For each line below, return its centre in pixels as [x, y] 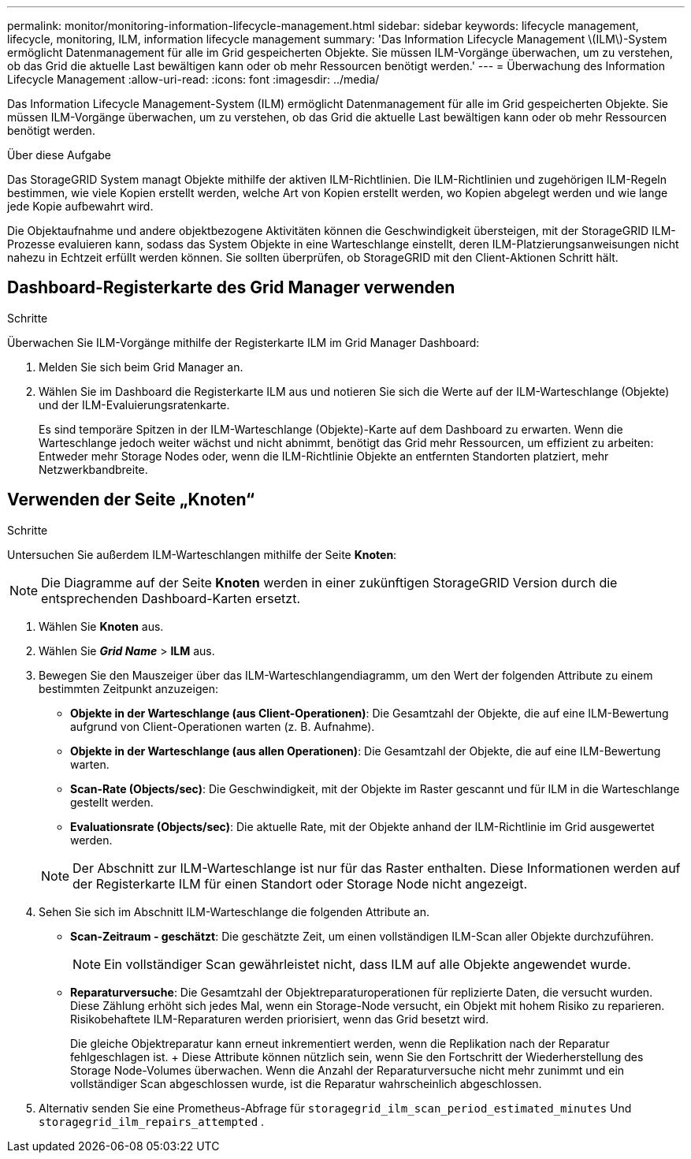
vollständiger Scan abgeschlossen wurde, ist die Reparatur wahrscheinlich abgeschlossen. [306, 1083]
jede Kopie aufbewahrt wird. [80, 206]
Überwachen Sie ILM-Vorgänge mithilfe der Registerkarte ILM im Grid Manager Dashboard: [243, 342]
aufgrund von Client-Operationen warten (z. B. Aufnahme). [223, 726]
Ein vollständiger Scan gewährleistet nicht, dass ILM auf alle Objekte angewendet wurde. [368, 964]
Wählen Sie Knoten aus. [101, 626]
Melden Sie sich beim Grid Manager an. [141, 367]
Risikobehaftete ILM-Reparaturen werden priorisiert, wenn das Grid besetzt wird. [280, 1019]
